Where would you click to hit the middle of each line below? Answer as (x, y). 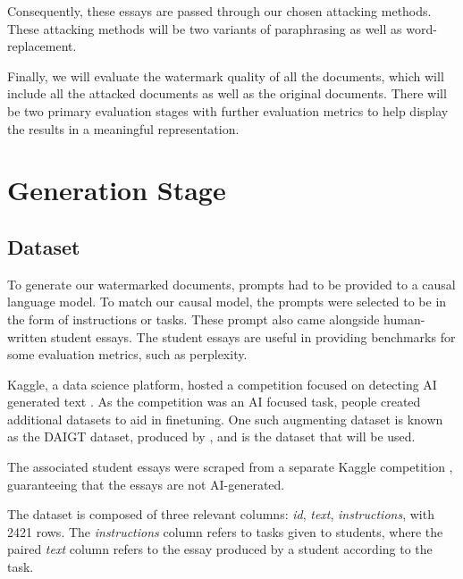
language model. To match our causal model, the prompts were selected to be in (227, 302)
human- (404, 319)
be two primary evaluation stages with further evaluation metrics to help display (228, 110)
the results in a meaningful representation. (123, 128)
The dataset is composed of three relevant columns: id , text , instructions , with (221, 514)
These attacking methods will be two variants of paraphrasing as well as (205, 28)
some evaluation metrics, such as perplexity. (127, 354)
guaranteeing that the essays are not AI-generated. (146, 484)
